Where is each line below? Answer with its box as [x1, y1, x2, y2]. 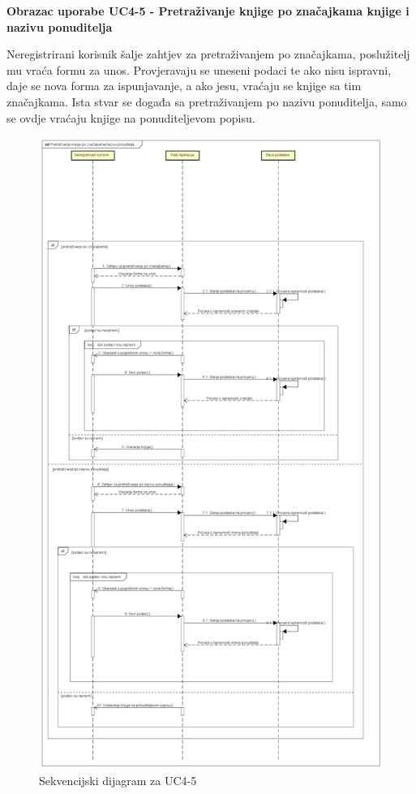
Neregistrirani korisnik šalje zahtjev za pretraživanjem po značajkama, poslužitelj [6, 45, 410, 63]
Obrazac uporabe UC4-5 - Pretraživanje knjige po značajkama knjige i [6, 2, 410, 19]
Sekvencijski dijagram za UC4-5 [39, 771, 197, 788]
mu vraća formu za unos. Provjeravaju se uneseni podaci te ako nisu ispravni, [6, 61, 392, 78]
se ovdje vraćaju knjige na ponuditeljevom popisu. [6, 109, 255, 126]
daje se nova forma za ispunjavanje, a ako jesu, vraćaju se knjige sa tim [6, 77, 362, 94]
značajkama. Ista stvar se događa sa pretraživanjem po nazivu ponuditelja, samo [6, 93, 407, 110]
